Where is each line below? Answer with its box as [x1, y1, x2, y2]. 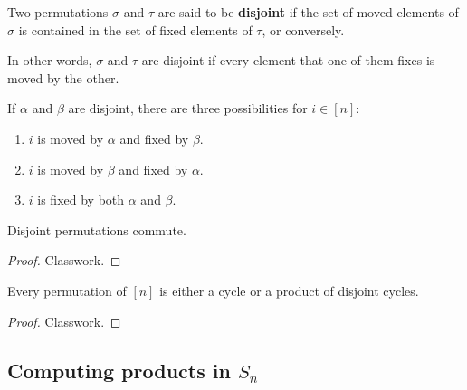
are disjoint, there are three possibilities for [68, 99, 308, 118]
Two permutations [7, 3, 109, 21]
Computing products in [7, 356, 231, 384]
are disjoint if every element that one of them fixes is [141, 51, 435, 70]
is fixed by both [37, 190, 125, 209]
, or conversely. [262, 20, 345, 39]
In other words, [7, 51, 92, 70]
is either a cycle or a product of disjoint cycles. [159, 281, 419, 300]
